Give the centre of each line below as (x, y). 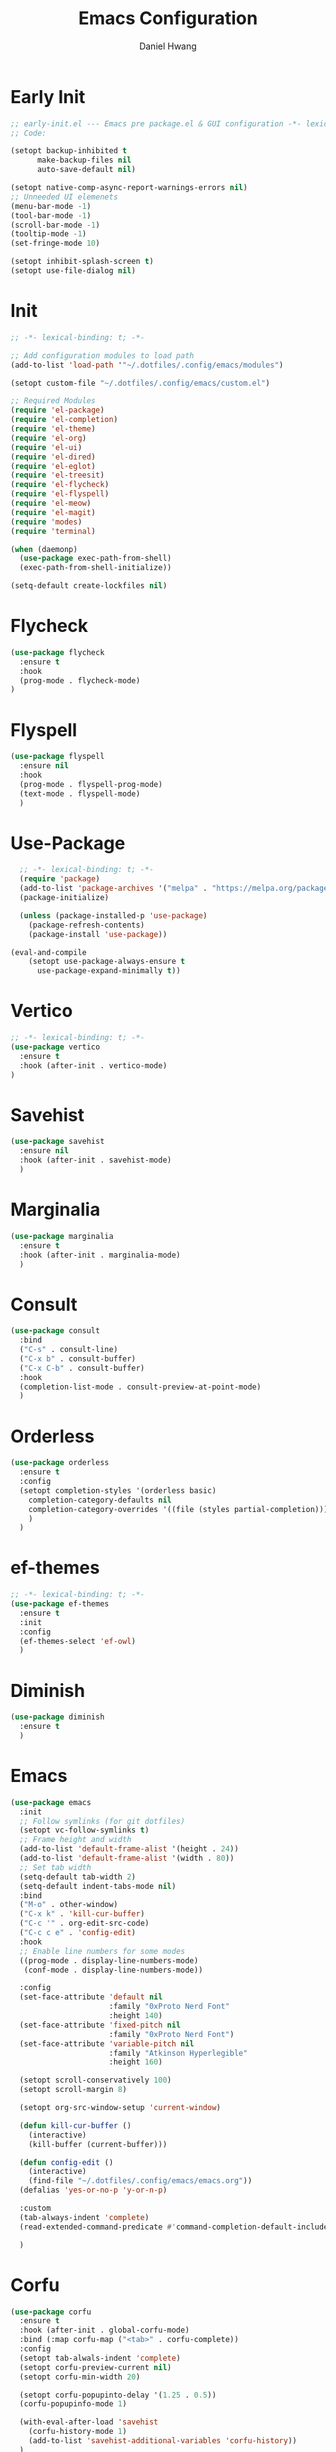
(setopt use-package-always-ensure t (107, 962)
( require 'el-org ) (48, 438)
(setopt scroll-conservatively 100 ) (95, 2080)
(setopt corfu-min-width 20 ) (80, 2377)
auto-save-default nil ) (86, 170)
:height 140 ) (135, 2016)
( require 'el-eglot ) (53, 466)
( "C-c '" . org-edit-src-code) (84, 1923)
